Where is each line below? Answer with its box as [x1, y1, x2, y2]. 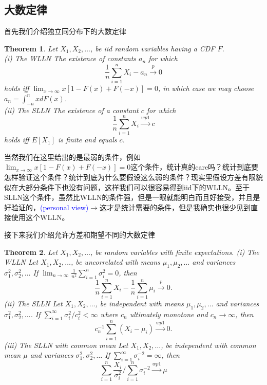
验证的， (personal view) [11, 201, 89, 212]
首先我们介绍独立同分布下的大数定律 [4, 26, 126, 36]
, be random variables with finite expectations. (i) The [90, 246, 259, 257]
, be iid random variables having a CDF [90, 43, 215, 53]
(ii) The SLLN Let [4, 298, 63, 308]
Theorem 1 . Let [4, 43, 58, 53]
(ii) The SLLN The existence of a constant [4, 104, 139, 115]
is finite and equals [58, 134, 117, 145]
